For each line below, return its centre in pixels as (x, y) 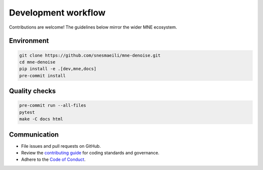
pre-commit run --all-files (53, 106)
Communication (34, 134)
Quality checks (32, 91)
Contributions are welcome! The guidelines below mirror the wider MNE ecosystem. (93, 27)
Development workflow (57, 13)
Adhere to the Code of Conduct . (53, 159)
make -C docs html (41, 119)
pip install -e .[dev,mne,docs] (58, 69)
